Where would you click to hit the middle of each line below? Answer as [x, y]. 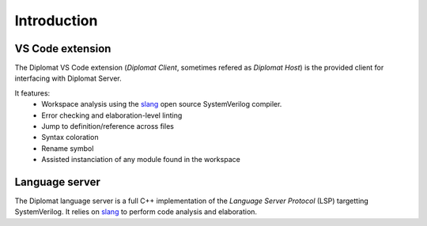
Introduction [56, 21]
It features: [32, 93]
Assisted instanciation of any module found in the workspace [141, 160]
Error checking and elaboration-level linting [112, 115]
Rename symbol [68, 148]
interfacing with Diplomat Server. [68, 78]
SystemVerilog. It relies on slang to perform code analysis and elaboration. [136, 212]
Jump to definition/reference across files [108, 126]
